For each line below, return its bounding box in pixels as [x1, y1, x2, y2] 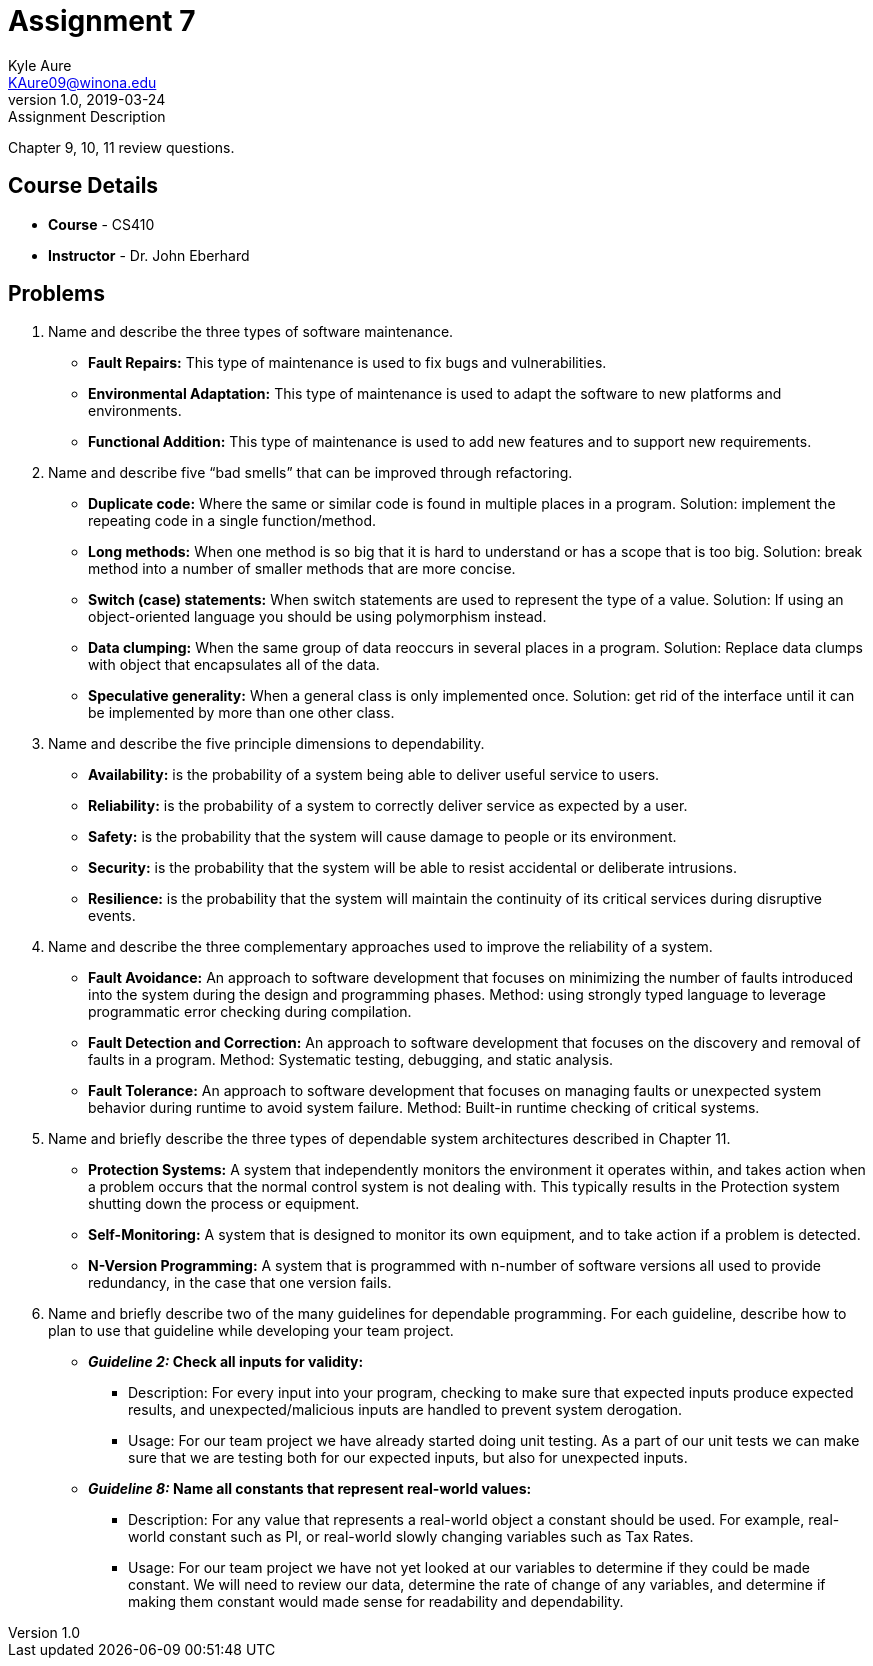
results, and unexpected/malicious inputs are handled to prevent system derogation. [128, 1401, 683, 1419]
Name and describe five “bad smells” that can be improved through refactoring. [48, 464, 573, 482]
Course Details [8, 173, 159, 199]
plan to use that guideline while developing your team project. [48, 1322, 454, 1340]
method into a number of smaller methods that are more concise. [88, 560, 516, 578]
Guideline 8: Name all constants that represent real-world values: [88, 1480, 532, 1498]
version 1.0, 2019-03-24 [8, 90, 166, 108]
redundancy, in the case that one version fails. [88, 1274, 392, 1292]
